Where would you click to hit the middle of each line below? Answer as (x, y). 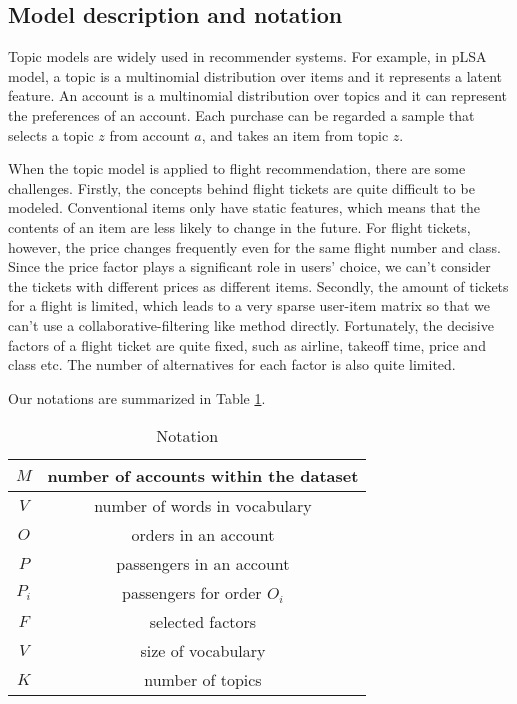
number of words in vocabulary (203, 506)
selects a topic (51, 134)
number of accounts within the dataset (203, 476)
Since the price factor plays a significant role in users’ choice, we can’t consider (249, 266)
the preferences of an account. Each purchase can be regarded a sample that (241, 114)
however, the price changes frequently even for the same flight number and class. (254, 246)
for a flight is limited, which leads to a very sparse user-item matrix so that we (249, 305)
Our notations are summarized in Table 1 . (137, 397)
